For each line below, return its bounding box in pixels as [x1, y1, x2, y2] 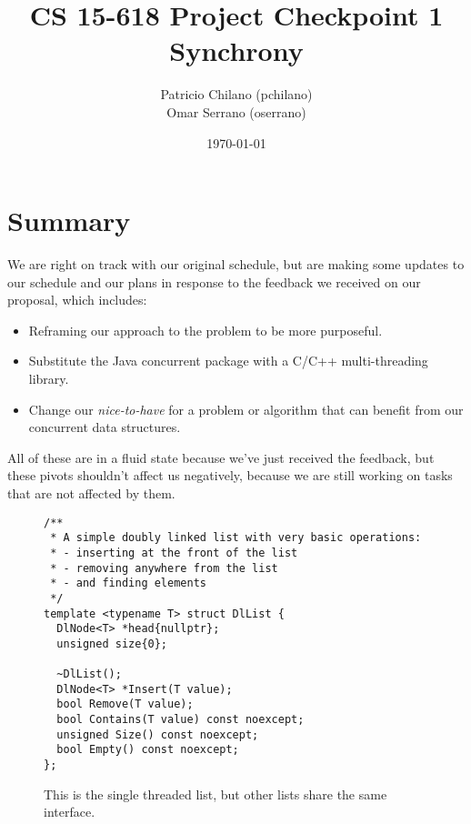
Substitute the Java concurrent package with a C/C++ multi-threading [28, 351, 428, 370]
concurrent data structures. [28, 417, 181, 437]
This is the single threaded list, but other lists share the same [44, 784, 387, 803]
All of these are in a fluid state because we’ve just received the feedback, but [7, 447, 435, 467]
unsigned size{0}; [56, 637, 168, 650]
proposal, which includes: [7, 290, 147, 309]
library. [28, 369, 69, 387]
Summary [7, 202, 131, 239]
